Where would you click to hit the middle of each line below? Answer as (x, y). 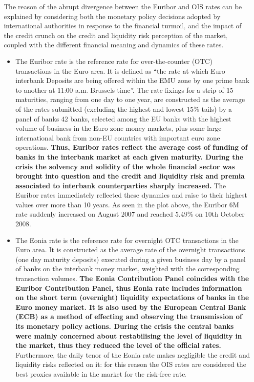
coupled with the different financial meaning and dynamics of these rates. (114, 45)
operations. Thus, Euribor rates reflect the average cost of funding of (131, 147)
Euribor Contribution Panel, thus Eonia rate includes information (129, 288)
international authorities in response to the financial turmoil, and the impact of (123, 26)
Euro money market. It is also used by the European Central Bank (131, 307)
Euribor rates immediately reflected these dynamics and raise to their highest (131, 195)
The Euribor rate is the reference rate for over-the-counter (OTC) (114, 61)
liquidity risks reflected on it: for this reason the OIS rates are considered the (131, 364)
